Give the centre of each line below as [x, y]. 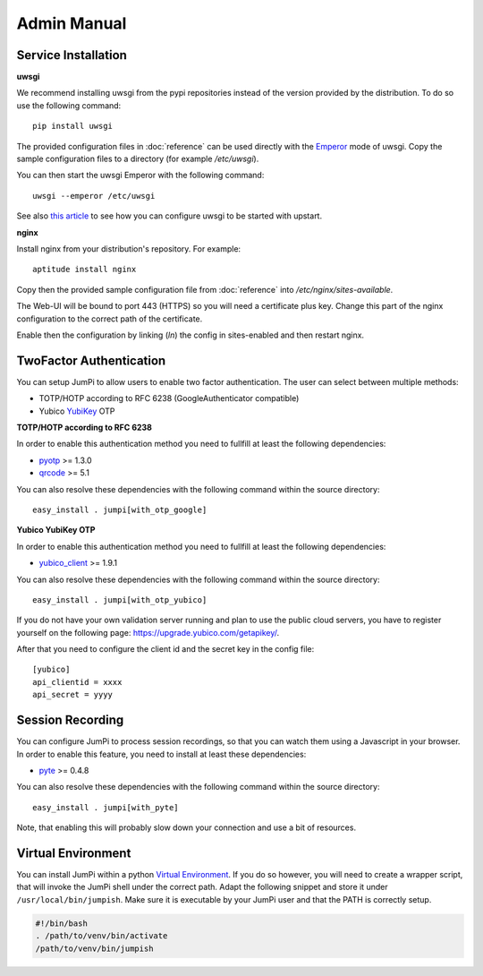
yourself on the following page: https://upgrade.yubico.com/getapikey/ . [148, 632]
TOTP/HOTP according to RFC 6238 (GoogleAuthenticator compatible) [169, 398]
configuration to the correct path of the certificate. [110, 319]
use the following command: [69, 105]
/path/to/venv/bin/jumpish [94, 948]
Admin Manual [72, 23]
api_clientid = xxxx [77, 682]
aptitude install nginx [85, 270]
